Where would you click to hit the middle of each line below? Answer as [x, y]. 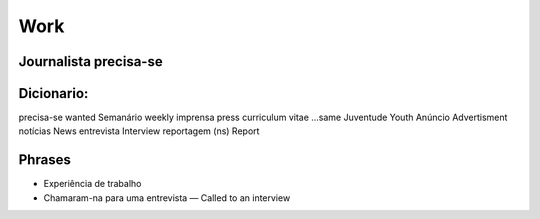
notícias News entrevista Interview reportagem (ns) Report [139, 131]
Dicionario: [53, 93]
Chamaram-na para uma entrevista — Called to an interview [167, 197]
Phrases [45, 160]
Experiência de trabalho [92, 184]
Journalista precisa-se [91, 61]
